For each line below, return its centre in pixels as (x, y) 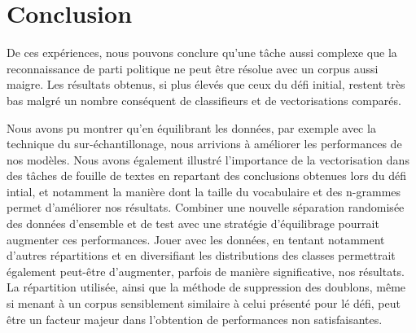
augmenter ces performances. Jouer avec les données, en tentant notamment (196, 239)
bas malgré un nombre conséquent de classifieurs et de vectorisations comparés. (204, 100)
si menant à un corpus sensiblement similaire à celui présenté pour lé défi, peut (204, 303)
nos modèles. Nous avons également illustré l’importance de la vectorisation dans (208, 159)
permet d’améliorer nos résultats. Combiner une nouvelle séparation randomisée (206, 207)
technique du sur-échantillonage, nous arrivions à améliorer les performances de (204, 144)
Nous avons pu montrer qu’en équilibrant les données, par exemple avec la (191, 127)
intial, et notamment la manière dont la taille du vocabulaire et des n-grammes (204, 191)
